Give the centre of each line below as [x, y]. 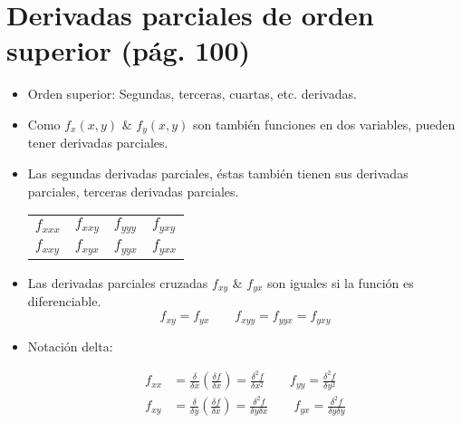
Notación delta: [70, 346]
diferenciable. [64, 301]
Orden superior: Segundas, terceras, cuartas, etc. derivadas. [192, 94]
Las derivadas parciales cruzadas [118, 283]
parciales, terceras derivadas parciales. [133, 191]
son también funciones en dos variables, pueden [324, 124]
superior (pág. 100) [129, 50]
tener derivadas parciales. [98, 143]
